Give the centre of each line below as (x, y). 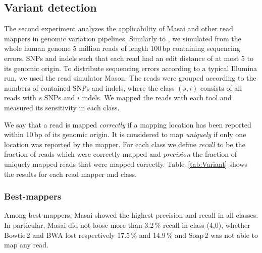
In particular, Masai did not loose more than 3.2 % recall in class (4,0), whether (127, 225)
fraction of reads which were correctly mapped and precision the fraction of (120, 154)
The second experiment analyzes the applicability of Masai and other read (119, 28)
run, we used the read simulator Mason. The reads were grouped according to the (130, 78)
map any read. (26, 245)
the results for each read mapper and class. (70, 174)
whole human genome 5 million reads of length (76, 48)
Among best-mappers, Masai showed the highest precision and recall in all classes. (131, 215)
